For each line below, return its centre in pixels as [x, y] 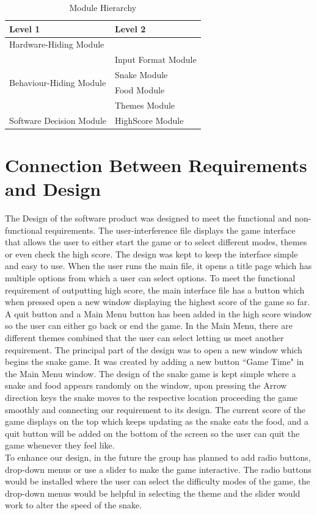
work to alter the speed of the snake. [74, 505]
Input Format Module [155, 59]
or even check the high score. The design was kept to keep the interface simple [151, 254]
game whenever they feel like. [60, 445]
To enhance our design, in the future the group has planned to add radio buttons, [158, 457]
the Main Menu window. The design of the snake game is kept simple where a [151, 373]
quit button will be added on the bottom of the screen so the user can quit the [152, 433]
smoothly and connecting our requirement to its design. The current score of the [155, 409]
